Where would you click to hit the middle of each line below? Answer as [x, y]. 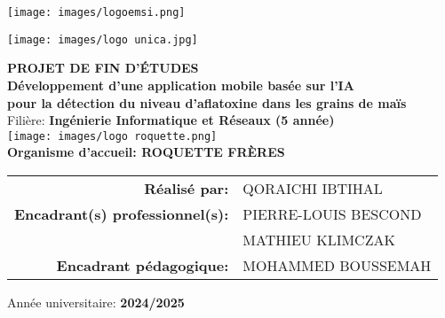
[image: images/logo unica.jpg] [103, 39]
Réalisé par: [187, 188]
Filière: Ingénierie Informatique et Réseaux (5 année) [171, 120]
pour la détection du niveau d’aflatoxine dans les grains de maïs [207, 102]
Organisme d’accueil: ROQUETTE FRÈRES [146, 152]
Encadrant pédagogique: [143, 265]
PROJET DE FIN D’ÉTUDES [103, 68]
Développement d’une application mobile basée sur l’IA [181, 85]
